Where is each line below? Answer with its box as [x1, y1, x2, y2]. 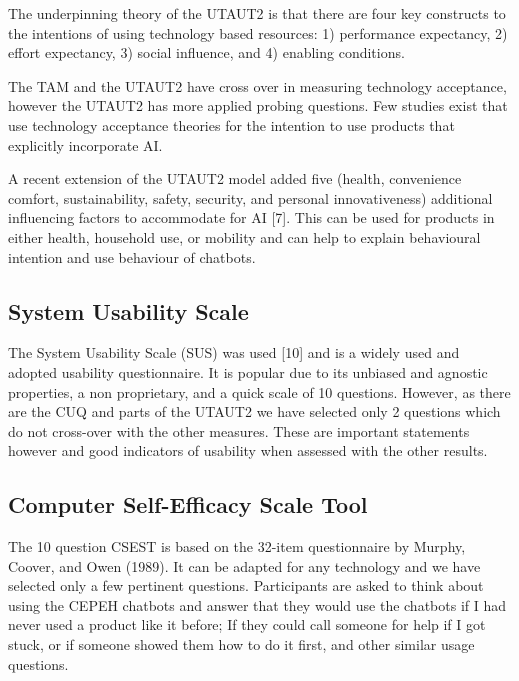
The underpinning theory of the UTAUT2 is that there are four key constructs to [8, 3, 506, 23]
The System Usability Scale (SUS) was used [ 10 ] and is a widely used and [8, 342, 460, 363]
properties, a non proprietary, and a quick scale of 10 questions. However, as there [8, 381, 511, 402]
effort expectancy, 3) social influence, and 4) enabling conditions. [8, 42, 405, 63]
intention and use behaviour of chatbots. [8, 246, 256, 267]
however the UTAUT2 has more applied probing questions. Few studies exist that [8, 95, 508, 116]
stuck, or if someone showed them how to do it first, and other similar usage [8, 634, 475, 655]
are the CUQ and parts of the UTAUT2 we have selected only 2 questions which [8, 401, 501, 422]
